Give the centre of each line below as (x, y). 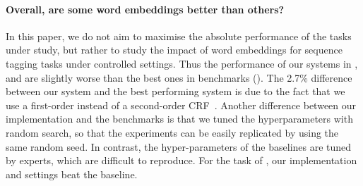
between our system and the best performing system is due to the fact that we (175, 91)
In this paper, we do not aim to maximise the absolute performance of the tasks (179, 36)
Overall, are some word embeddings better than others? (145, 9)
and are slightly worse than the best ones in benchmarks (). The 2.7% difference (179, 77)
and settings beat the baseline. (72, 174)
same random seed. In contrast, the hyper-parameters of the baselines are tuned (179, 146)
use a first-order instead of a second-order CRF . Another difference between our (181, 105)
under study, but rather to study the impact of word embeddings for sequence (174, 50)
